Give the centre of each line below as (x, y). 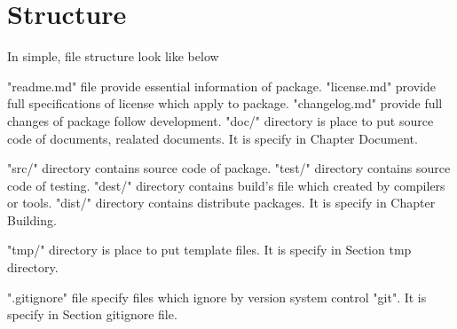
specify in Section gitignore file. (92, 314)
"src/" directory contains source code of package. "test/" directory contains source (229, 168)
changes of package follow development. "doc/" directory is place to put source (221, 120)
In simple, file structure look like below (113, 56)
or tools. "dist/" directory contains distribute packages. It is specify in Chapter (221, 203)
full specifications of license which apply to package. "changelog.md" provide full (225, 103)
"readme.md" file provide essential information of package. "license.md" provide (221, 86)
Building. (32, 219)
